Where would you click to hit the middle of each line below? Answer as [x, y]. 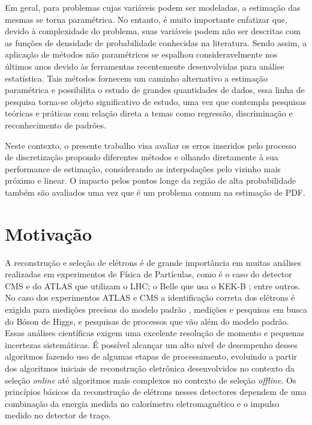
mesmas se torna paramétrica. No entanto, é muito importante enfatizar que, [146, 19]
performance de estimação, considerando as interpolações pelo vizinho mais [143, 168]
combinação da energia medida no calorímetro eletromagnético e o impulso [142, 403]
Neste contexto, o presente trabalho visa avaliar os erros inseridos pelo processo [151, 145]
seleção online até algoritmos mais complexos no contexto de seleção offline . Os [151, 380]
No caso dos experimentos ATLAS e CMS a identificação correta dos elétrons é [150, 297]
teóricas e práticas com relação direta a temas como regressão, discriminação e [149, 113]
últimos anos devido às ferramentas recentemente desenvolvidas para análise [145, 66]
